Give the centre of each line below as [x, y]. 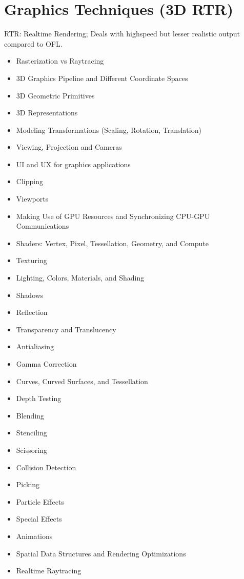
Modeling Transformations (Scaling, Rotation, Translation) [109, 129]
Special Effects [39, 519]
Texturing [32, 260]
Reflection [32, 312]
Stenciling [32, 433]
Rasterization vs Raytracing [60, 61]
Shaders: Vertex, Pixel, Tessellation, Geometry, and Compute [112, 243]
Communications [43, 226]
